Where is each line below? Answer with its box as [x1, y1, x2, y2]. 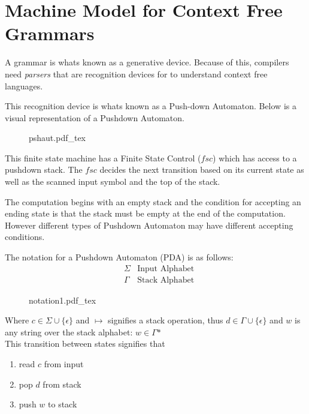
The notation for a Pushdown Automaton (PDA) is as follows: [5, 251, 234, 263]
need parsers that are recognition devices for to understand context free [5, 67, 268, 80]
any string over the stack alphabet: [5, 325, 133, 338]
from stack [43, 377, 81, 390]
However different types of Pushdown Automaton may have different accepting [5, 218, 293, 231]
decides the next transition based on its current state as [99, 163, 304, 176]
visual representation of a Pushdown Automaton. [5, 111, 184, 124]
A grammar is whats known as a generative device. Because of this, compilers [5, 56, 289, 68]
